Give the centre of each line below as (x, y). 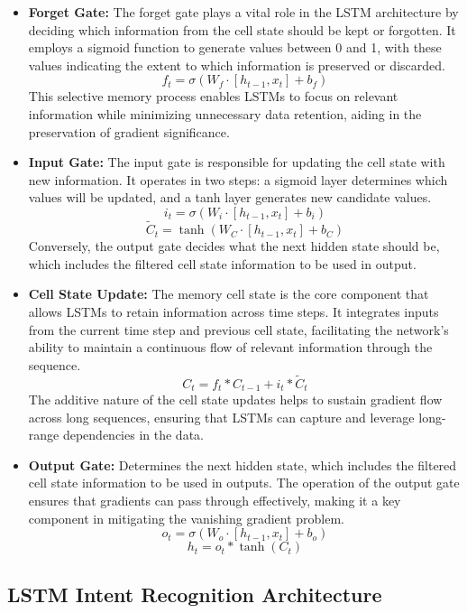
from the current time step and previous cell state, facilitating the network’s (238, 329)
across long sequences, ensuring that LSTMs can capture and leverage (221, 417)
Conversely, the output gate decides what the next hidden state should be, (234, 246)
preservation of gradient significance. (129, 131)
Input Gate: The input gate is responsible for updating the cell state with (237, 162)
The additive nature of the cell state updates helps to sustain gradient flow (235, 399)
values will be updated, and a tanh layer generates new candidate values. (230, 197)
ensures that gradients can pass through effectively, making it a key (215, 500)
